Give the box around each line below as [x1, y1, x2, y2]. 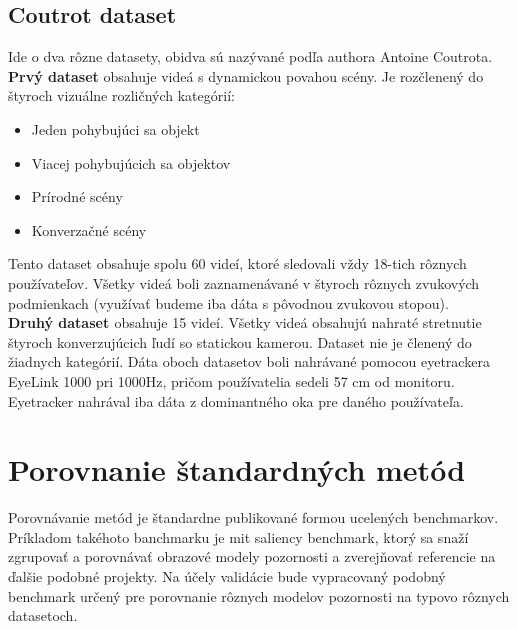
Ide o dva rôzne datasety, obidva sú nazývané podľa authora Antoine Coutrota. [8, 46, 493, 67]
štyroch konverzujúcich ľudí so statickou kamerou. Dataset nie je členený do [8, 331, 472, 352]
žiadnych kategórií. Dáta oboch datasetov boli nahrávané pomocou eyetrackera [8, 351, 490, 372]
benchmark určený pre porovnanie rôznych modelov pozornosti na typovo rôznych [8, 585, 510, 606]
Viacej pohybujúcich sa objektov [31, 152, 231, 173]
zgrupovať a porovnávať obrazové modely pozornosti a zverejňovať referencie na [8, 546, 496, 567]
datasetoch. [8, 605, 78, 626]
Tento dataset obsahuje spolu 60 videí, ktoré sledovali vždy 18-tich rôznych [8, 253, 467, 274]
